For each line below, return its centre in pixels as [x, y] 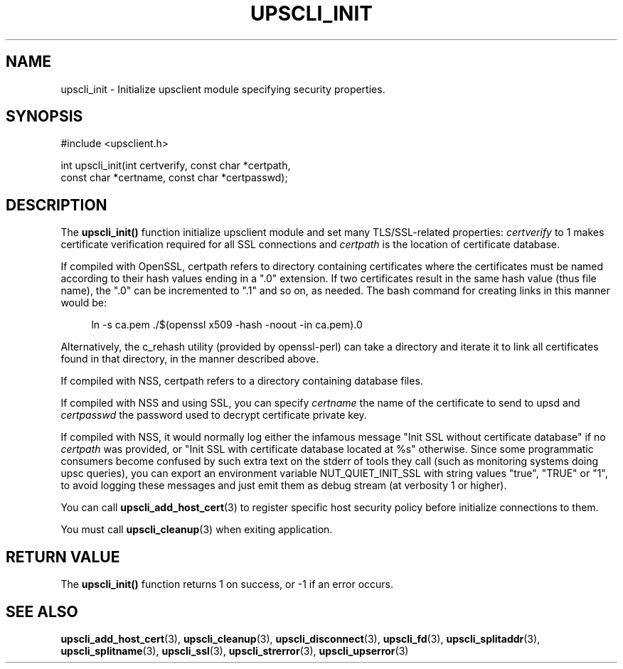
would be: [84, 303]
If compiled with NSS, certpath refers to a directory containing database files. [242, 381]
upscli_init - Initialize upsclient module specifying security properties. [223, 89]
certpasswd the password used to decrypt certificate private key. [214, 415]
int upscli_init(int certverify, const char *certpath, [176, 166]
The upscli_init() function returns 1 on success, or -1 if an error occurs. [227, 584]
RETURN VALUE [63, 557]
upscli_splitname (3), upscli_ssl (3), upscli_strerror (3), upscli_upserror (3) [235, 651]
